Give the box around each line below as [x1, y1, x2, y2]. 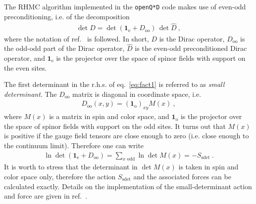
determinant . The [4, 88, 57, 99]
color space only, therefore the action [4, 171, 116, 181]
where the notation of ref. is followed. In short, [4, 33, 149, 43]
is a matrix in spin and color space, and [49, 111, 169, 122]
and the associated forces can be [133, 171, 231, 181]
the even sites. [4, 62, 47, 73]
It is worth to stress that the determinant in [4, 162, 138, 172]
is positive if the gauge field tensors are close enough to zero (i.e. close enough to [4, 130, 249, 141]
